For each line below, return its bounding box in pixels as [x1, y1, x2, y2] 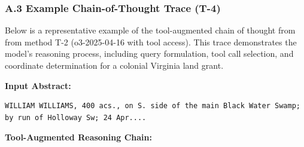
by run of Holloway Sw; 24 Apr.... [5, 113, 147, 122]
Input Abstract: [5, 79, 71, 91]
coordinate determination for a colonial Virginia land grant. [5, 59, 224, 71]
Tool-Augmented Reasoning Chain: [5, 131, 152, 143]
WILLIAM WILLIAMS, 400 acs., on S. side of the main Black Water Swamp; [5, 102, 300, 111]
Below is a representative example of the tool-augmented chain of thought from [5, 24, 296, 36]
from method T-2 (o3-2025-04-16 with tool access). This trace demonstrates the [5, 35, 297, 48]
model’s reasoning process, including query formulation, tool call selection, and [5, 47, 294, 60]
